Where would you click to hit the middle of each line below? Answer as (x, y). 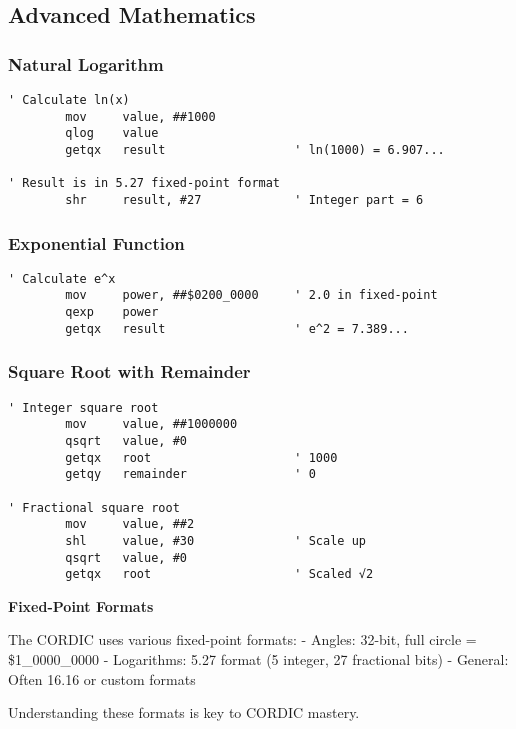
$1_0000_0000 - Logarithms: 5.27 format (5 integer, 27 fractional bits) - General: (258, 659)
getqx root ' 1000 (201, 457)
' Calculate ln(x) (69, 100)
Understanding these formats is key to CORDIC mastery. (184, 712)
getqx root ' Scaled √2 (219, 574)
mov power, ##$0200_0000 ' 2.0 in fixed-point (251, 295)
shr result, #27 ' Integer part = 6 (244, 199)
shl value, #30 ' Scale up (215, 540)
